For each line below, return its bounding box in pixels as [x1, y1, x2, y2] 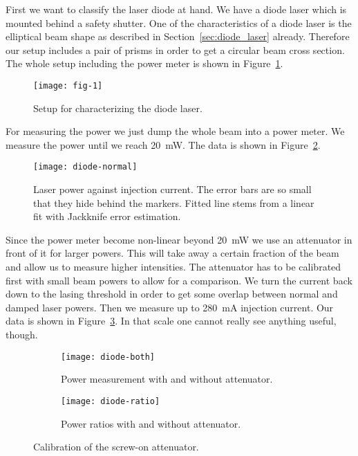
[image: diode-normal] [33, 162, 138, 172]
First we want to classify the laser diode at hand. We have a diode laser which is [6, 2, 347, 16]
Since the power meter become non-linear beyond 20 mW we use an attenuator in [6, 232, 352, 246]
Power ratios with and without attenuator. [61, 416, 241, 430]
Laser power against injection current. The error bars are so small [33, 182, 312, 197]
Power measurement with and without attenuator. [61, 372, 273, 386]
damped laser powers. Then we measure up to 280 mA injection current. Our [6, 300, 334, 314]
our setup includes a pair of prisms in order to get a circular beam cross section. [6, 42, 345, 57]
